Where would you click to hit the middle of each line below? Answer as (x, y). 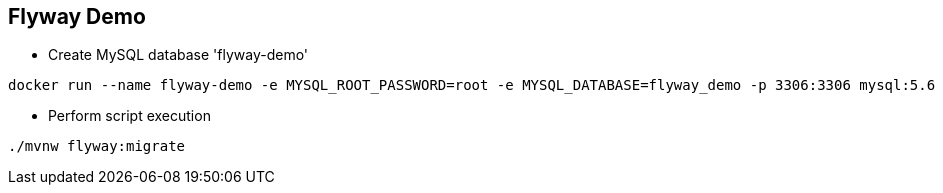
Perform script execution (129, 116)
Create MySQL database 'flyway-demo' (178, 55)
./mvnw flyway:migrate (97, 146)
